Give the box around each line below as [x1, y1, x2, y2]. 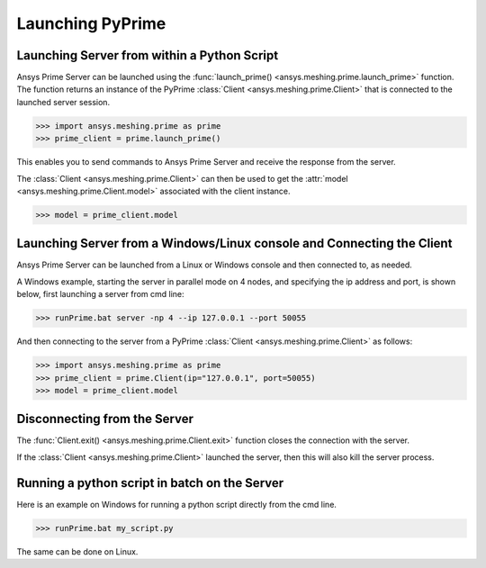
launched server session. [16, 96, 111, 107]
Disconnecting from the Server [16, 411, 193, 427]
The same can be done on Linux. [16, 545, 139, 557]
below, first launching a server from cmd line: [16, 289, 184, 300]
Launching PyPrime [16, 14, 166, 33]
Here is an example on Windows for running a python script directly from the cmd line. [16, 499, 337, 509]
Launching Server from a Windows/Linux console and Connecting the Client [16, 236, 453, 251]
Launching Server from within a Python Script [16, 48, 279, 63]
